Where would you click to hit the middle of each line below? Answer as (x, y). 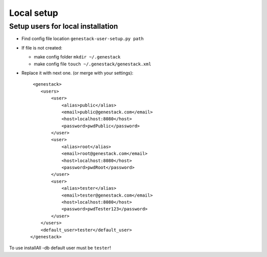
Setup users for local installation (64, 26)
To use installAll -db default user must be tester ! (60, 248)
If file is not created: (42, 48)
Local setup (34, 13)
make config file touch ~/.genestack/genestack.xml (93, 64)
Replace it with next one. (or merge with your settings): (77, 73)
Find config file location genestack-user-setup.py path (83, 39)
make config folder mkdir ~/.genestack (77, 57)
